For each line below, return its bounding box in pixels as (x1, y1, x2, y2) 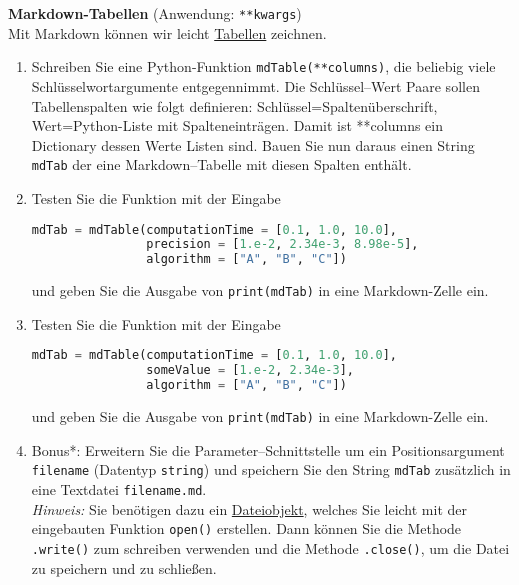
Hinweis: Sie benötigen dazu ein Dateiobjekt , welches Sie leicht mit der (31, 498, 468, 519)
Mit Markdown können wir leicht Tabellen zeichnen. (8, 22, 327, 43)
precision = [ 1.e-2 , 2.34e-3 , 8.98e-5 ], (146, 237, 419, 252)
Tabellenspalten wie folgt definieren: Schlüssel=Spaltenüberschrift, (31, 95, 438, 116)
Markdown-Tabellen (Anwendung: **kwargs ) (8, 3, 302, 23)
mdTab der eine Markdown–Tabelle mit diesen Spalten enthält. (31, 154, 412, 175)
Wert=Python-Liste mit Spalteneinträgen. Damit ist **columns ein (31, 115, 443, 136)
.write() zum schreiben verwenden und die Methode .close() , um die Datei (31, 537, 510, 558)
